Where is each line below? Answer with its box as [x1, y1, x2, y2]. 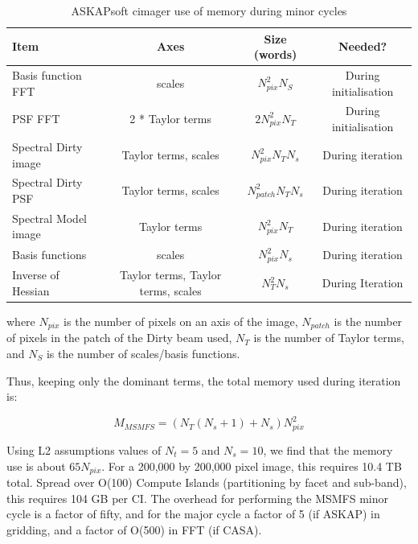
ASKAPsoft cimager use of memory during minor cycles [71, 2, 347, 19]
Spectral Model [12, 209, 88, 226]
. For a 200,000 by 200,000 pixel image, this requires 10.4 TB [101, 457, 402, 474]
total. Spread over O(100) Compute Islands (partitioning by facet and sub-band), [6, 474, 407, 490]
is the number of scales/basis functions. [46, 344, 240, 361]
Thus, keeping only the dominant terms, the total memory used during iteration [6, 372, 401, 389]
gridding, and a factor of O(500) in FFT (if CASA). [6, 521, 262, 538]
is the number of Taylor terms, [253, 329, 404, 346]
